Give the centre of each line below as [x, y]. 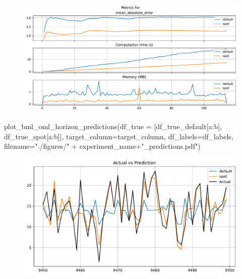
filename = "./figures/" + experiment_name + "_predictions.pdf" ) [102, 146]
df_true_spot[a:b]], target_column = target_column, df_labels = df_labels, [119, 136]
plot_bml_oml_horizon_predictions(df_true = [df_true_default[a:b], [113, 126]
